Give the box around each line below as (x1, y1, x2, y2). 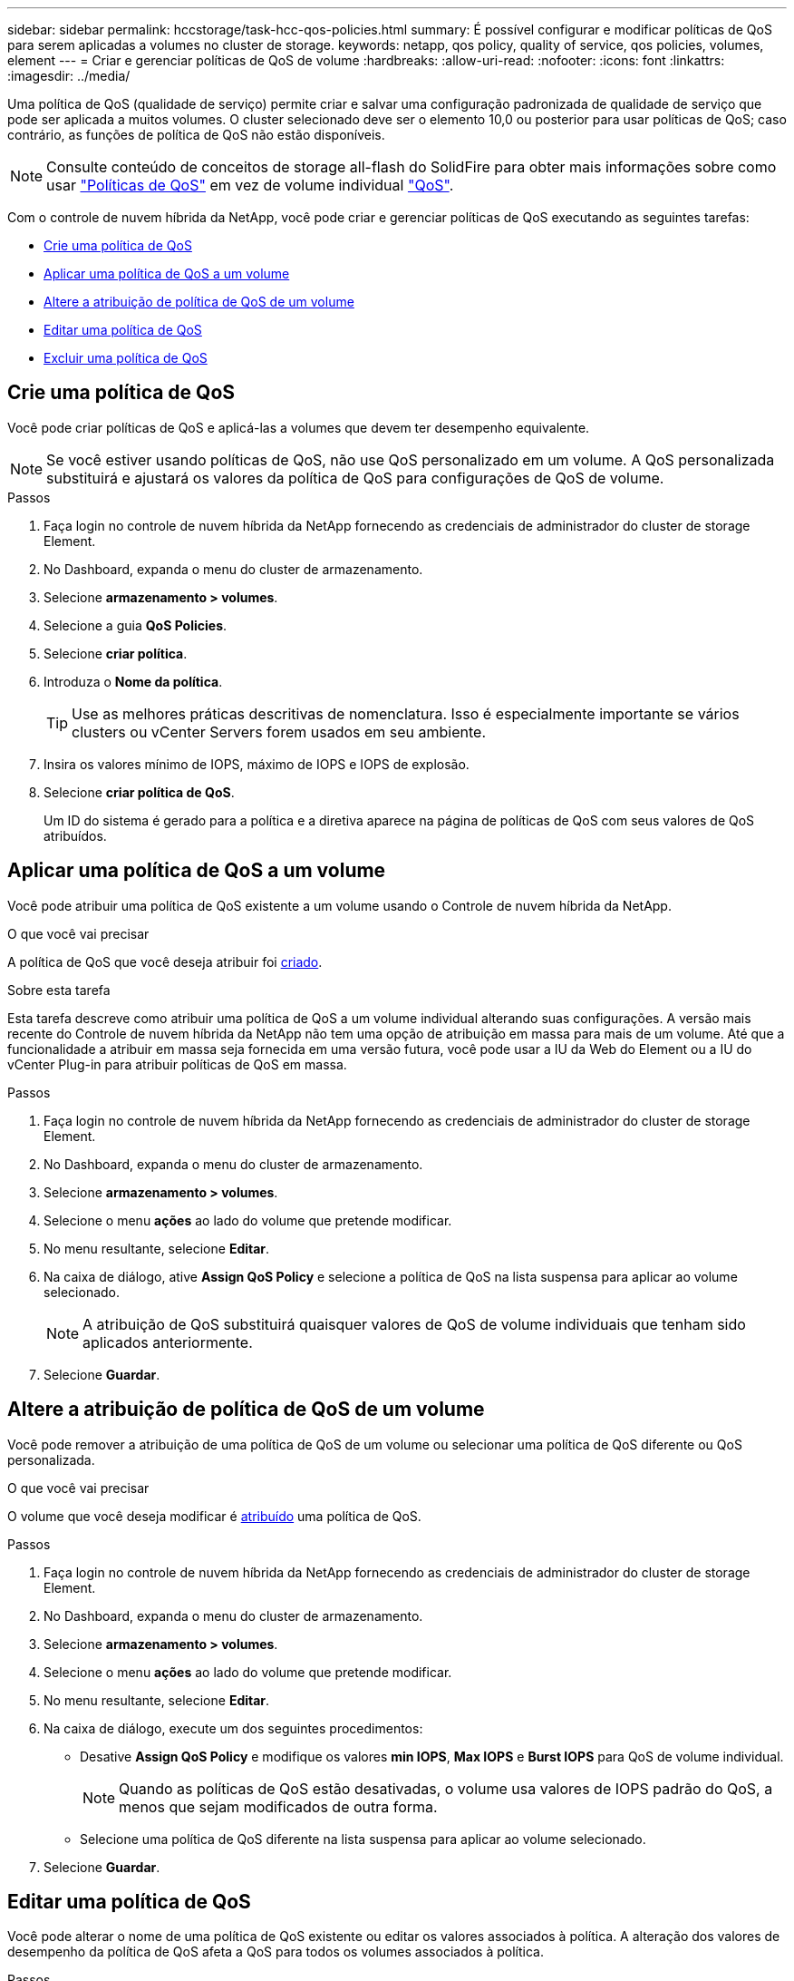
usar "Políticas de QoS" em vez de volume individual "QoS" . (46, 176, 454, 194)
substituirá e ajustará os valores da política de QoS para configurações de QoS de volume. (46, 468, 664, 487)
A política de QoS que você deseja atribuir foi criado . (7, 953, 323, 970)
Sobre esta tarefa (7, 981, 111, 998)
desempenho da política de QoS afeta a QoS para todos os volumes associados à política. (7, 1944, 544, 1960)
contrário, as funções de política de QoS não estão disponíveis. (7, 127, 385, 142)
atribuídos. (44, 827, 107, 844)
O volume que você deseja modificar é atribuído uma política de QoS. (7, 1508, 421, 1524)
